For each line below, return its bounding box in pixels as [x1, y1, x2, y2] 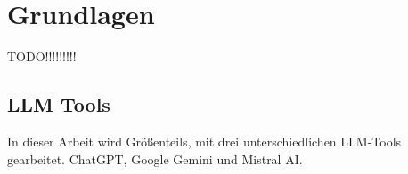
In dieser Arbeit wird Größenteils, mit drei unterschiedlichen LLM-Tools [7, 131, 402, 150]
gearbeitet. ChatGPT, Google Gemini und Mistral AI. [7, 149, 303, 168]
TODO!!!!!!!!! [7, 47, 77, 66]
